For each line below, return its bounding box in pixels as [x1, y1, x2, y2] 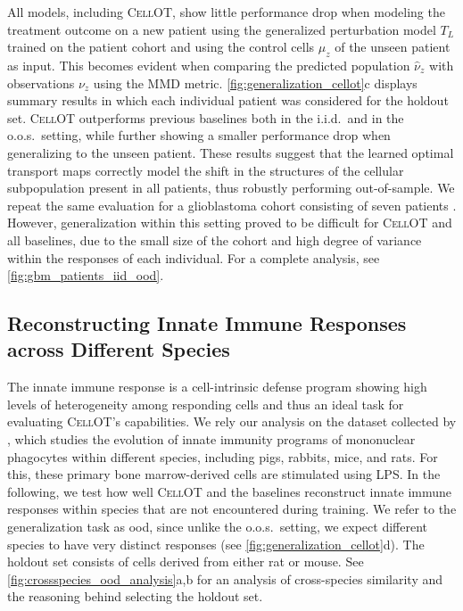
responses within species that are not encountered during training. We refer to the [7, 500, 457, 518]
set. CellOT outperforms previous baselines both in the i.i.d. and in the [7, 108, 404, 127]
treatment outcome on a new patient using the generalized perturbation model [7, 20, 436, 38]
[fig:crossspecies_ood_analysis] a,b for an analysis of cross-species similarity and [7, 569, 443, 588]
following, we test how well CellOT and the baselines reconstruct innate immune [7, 482, 451, 500]
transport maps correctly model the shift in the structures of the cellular [7, 161, 404, 179]
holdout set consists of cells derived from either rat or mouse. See [7, 552, 364, 571]
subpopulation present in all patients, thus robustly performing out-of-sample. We [7, 178, 455, 197]
